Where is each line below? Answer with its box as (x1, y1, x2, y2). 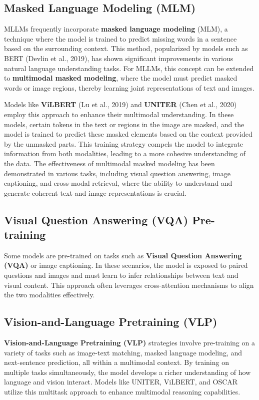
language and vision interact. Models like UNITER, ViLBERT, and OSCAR (4, 376, 238, 387)
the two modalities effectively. (4, 289, 95, 300)
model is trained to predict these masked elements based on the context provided (4, 129, 252, 139)
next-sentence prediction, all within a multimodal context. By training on (4, 357, 229, 367)
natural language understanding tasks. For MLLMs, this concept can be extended (4, 63, 254, 73)
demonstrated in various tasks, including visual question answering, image (4, 168, 230, 178)
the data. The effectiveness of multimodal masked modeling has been (4, 158, 215, 168)
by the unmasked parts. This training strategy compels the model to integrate (4, 138, 243, 149)
